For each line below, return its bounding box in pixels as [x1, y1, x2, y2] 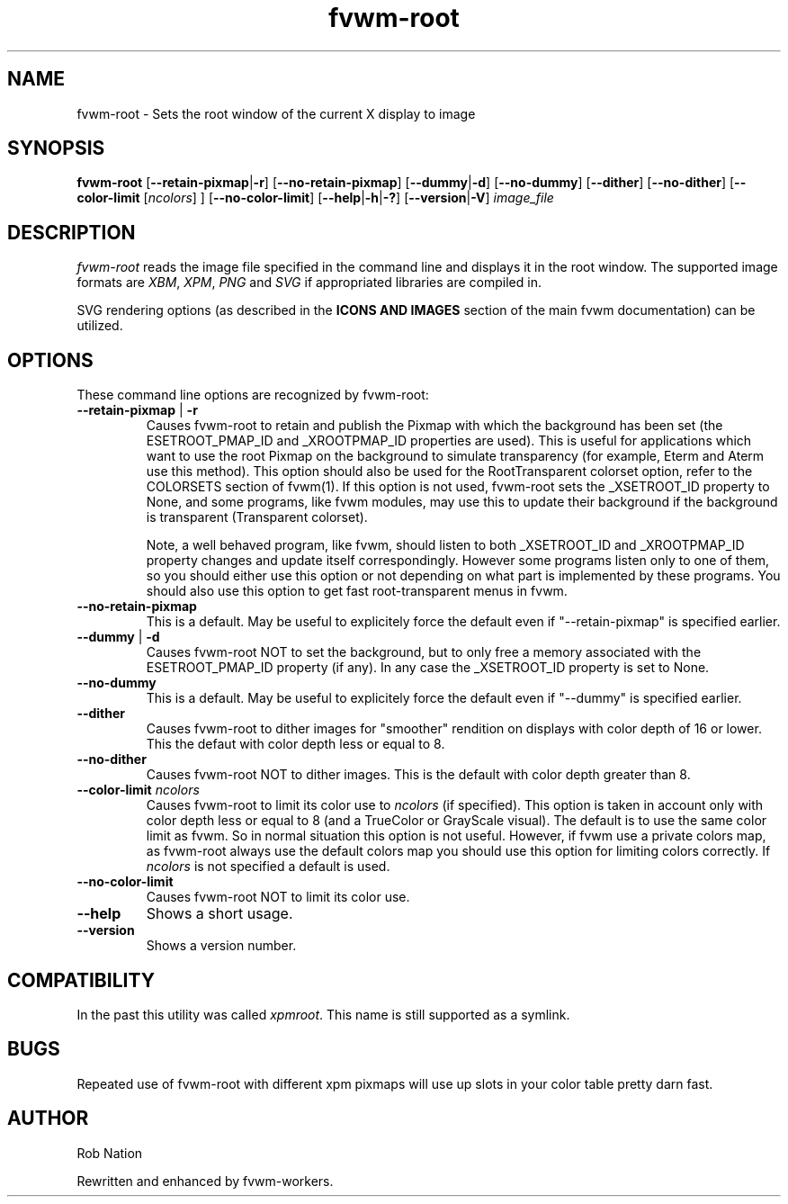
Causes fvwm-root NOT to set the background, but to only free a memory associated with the [146, 644, 702, 660]
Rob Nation [76, 1145, 143, 1161]
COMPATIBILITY [7, 968, 155, 992]
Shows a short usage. [146, 904, 293, 923]
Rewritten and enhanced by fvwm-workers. [76, 1173, 334, 1189]
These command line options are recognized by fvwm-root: [76, 387, 429, 403]
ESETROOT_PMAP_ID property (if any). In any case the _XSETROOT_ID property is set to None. [146, 660, 710, 676]
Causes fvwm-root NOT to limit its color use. [146, 889, 410, 905]
